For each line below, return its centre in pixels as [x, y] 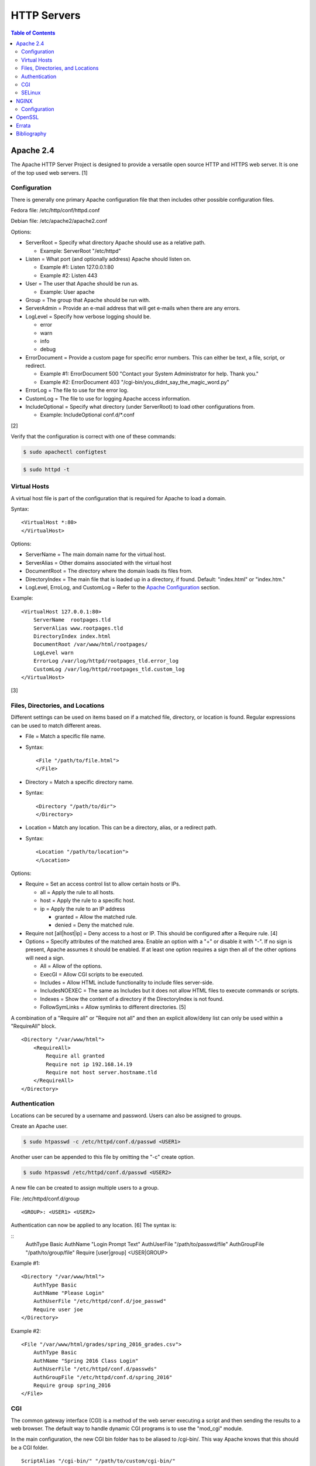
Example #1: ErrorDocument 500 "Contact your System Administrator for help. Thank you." [149, 374]
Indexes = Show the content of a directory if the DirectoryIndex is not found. [132, 999]
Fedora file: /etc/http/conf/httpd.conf [55, 211]
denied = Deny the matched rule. [95, 925]
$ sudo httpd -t [47, 469]
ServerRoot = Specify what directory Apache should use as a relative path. [116, 243]
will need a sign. [45, 958]
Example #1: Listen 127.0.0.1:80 [77, 267]
